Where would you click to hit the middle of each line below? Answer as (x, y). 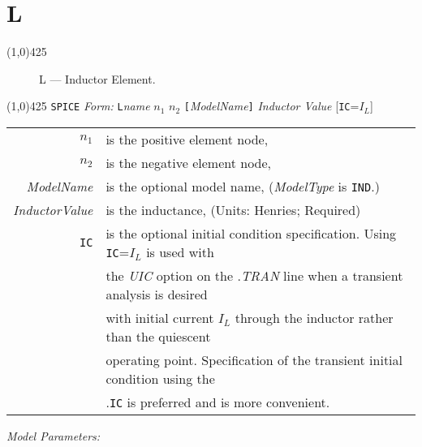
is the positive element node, (187, 139)
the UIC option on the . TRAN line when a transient (254, 275)
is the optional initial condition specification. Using (251, 233)
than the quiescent (158, 336)
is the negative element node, (189, 162)
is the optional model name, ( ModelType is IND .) (243, 186)
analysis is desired (157, 294)
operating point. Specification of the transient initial (254, 359)
